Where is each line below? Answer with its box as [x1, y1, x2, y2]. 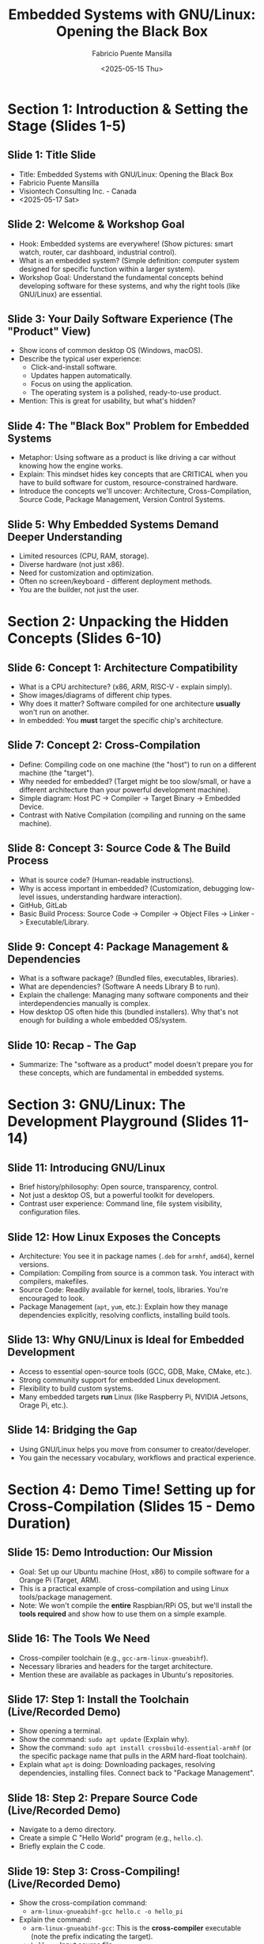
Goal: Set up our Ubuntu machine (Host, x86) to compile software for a [18, 1567, 250, 1576]
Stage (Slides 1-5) [7, 117, 126, 135]
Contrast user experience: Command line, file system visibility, [18, 1199, 223, 1208]
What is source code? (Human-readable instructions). [18, 874, 194, 885]
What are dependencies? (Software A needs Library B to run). [18, 982, 221, 992]
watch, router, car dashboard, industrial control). [18, 247, 177, 257]
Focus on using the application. [30, 379, 134, 389]
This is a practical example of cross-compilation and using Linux [18, 1583, 229, 1593]
